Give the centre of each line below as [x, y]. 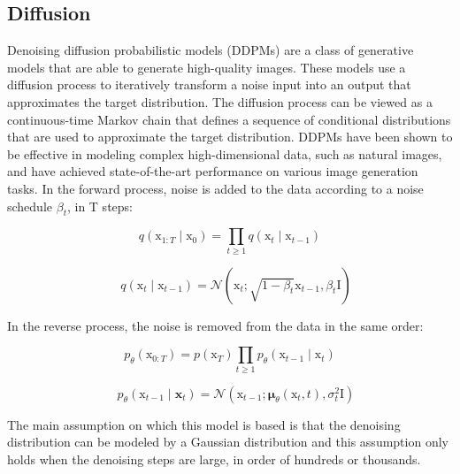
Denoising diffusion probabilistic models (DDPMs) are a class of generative [211, 50]
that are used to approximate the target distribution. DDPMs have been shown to [230, 137]
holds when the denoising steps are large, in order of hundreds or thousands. [214, 459]
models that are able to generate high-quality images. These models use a [207, 67]
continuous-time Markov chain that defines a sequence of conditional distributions [229, 119]
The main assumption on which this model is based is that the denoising [204, 424]
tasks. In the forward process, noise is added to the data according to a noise [215, 188]
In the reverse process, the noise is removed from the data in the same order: [215, 325]
